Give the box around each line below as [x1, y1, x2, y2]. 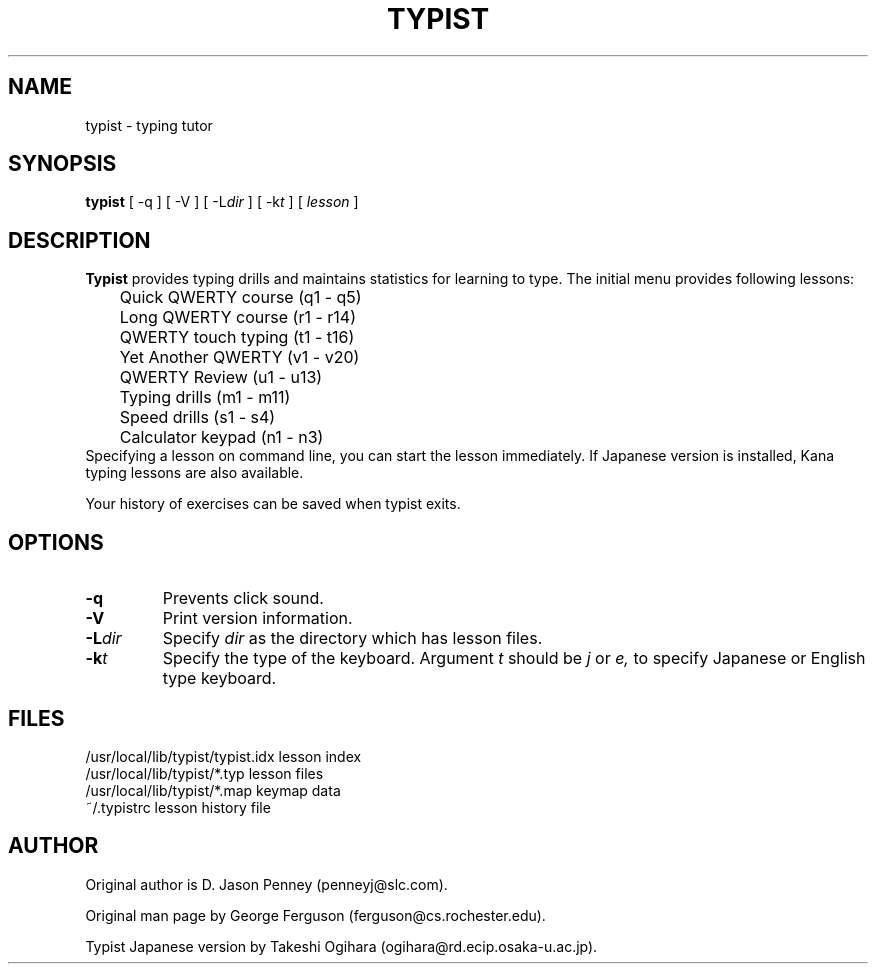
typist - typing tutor [85, 116, 213, 134]
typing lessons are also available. [85, 464, 304, 482]
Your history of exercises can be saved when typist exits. [85, 495, 461, 513]
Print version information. [162, 608, 353, 629]
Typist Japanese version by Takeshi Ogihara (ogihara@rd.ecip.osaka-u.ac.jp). [85, 937, 598, 955]
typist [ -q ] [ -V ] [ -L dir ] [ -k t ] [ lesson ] [85, 193, 359, 211]
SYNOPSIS [8, 151, 117, 177]
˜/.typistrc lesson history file [85, 798, 271, 816]
